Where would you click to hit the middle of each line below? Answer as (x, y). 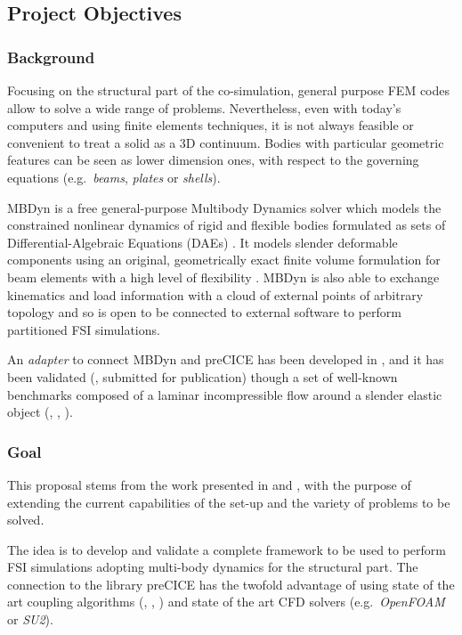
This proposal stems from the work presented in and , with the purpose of (209, 484)
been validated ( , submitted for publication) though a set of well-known (203, 376)
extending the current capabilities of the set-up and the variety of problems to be (229, 502)
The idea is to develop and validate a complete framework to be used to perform (227, 549)
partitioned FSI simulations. (84, 329)
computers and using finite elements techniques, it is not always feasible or (211, 125)
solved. (26, 520)
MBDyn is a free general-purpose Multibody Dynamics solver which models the (224, 207)
